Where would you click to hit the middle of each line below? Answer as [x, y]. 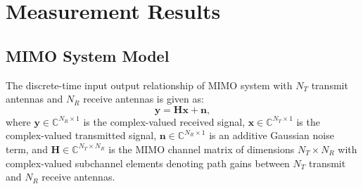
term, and [27, 149]
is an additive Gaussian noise [272, 135]
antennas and [34, 99]
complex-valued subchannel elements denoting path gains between [148, 163]
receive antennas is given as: [144, 99]
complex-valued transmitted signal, [81, 135]
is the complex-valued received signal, [164, 121]
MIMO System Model [88, 55]
